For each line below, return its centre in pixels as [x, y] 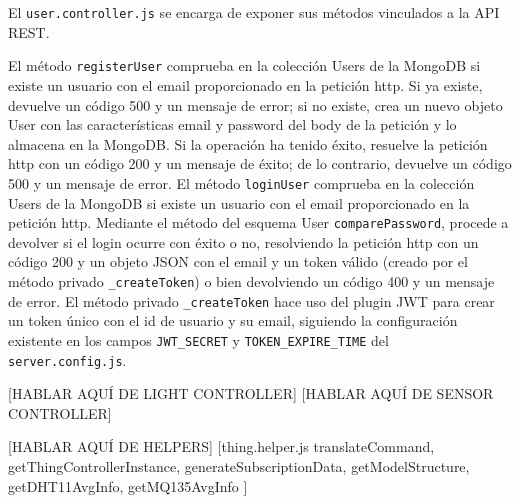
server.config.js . [67, 359]
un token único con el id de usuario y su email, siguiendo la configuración [233, 320]
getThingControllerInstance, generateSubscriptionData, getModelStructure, [239, 465]
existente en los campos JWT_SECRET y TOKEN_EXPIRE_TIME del [198, 339]
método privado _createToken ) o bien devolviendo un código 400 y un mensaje [251, 280]
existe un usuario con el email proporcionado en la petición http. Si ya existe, [245, 84]
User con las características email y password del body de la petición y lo [232, 124]
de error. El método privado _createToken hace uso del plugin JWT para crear [251, 300]
